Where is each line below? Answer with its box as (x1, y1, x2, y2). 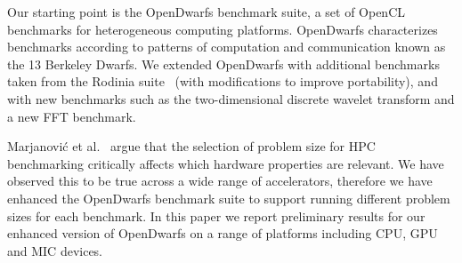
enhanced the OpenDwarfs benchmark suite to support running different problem (7, 188, 450, 207)
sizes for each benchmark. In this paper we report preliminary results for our (7, 206, 426, 225)
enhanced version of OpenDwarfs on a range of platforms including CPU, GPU (7, 224, 438, 243)
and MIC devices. (7, 241, 103, 259)
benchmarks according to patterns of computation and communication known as (7, 37, 446, 56)
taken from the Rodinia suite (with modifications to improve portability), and (7, 72, 438, 91)
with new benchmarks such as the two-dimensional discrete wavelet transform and (7, 89, 455, 108)
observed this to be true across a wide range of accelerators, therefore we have (7, 171, 433, 190)
